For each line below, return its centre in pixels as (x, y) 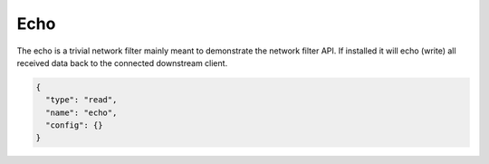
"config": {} (74, 125)
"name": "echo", (81, 112)
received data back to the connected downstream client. (122, 63)
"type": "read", (81, 100)
